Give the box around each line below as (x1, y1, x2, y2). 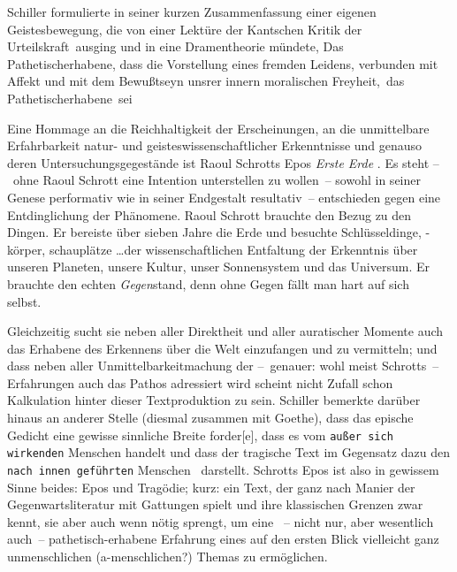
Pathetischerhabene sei (7, 88, 133, 107)
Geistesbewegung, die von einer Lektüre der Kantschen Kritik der (7, 19, 362, 38)
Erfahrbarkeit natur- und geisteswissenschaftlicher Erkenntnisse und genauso (7, 136, 423, 155)
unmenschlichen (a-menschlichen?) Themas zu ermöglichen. (7, 547, 328, 565)
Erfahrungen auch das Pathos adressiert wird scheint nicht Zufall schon (7, 373, 393, 392)
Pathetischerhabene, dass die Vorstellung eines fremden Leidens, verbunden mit (7, 54, 438, 72)
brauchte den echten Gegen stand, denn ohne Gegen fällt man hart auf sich (7, 274, 409, 293)
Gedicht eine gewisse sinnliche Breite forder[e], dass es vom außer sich (7, 425, 393, 444)
